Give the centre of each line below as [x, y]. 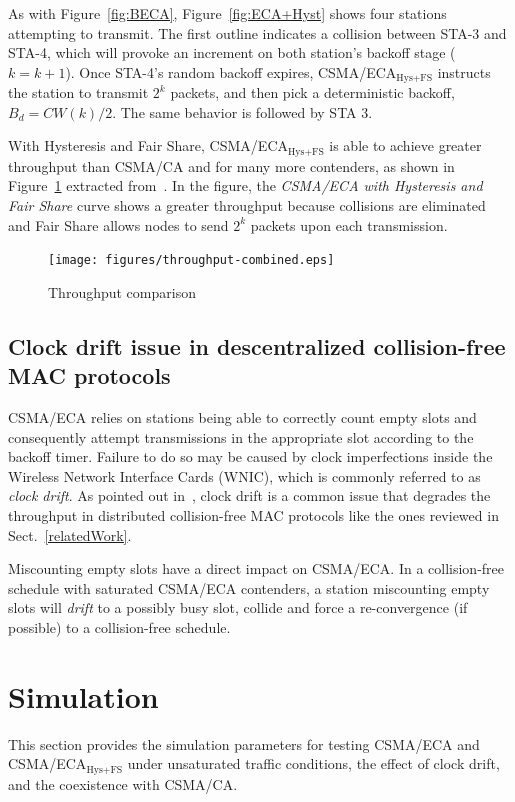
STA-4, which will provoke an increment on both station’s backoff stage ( [232, 52]
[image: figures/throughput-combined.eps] [191, 260]
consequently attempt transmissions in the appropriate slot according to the [241, 436]
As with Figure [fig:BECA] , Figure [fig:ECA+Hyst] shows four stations [227, 13]
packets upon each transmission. [349, 224]
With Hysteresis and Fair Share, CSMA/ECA [148, 145]
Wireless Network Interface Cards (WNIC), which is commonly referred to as [244, 475]
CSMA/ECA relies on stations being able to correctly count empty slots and [242, 417]
